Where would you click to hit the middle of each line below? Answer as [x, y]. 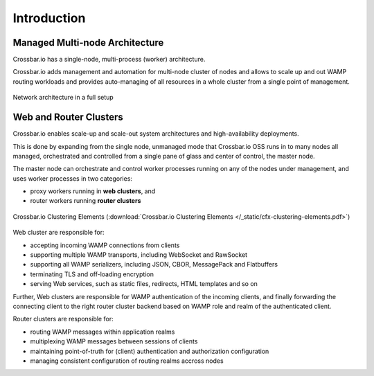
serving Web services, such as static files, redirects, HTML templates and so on [144, 284]
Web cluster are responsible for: [59, 233]
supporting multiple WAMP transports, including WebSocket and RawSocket [139, 255]
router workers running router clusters [86, 201]
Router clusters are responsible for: [63, 319]
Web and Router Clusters [68, 117]
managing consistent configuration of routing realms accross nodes [127, 361]
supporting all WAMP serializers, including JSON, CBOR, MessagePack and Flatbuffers [154, 265]
